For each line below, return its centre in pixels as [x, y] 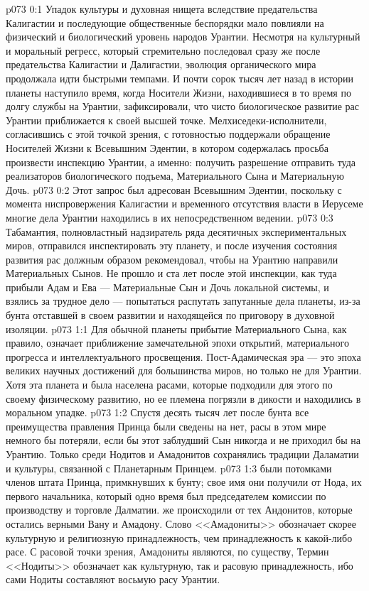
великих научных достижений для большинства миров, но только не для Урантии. [184, 370]
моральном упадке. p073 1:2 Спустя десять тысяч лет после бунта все [157, 412]
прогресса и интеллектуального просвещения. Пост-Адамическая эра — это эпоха [183, 356]
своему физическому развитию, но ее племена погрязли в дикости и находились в [183, 398]
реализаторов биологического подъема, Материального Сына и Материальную [175, 176]
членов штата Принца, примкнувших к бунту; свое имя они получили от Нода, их [184, 482]
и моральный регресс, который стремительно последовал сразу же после [163, 50]
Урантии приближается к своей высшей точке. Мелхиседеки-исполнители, [166, 120]
